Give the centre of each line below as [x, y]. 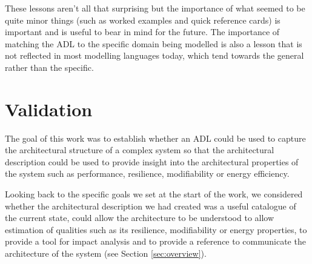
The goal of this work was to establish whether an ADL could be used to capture [155, 138]
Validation [49, 109]
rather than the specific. [49, 67]
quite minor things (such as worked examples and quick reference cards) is [143, 20]
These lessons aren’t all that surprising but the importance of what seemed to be [155, 8]
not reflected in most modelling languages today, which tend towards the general [154, 55]
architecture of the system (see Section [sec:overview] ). [106, 253]
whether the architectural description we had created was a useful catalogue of [151, 206]
